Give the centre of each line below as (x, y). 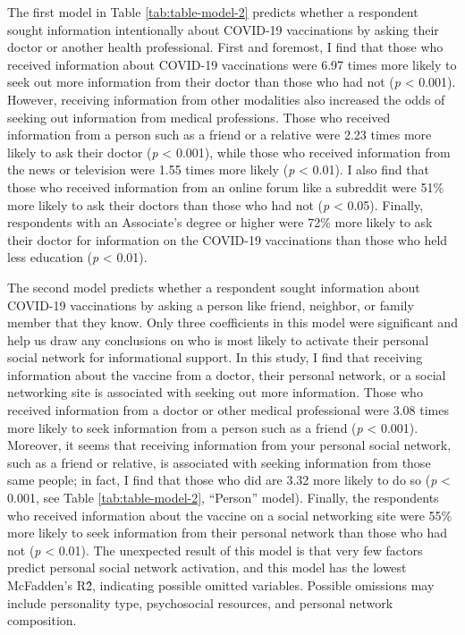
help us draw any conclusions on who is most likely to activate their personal (218, 339)
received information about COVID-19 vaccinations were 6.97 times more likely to (232, 64)
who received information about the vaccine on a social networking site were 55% (230, 515)
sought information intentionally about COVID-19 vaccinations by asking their (223, 29)
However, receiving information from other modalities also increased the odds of (226, 99)
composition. (42, 620)
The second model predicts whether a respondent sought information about (214, 287)
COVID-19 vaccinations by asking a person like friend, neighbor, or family (211, 305)
